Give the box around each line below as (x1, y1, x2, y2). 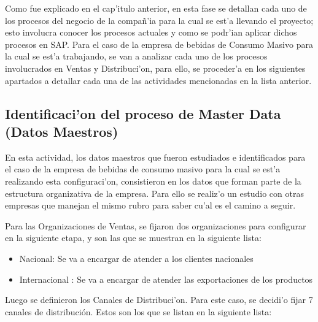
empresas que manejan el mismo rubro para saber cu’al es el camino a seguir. (5, 199, 296, 212)
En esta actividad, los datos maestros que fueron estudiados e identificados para (5, 150, 306, 163)
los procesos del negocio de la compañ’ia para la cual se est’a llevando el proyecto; (5, 13, 314, 26)
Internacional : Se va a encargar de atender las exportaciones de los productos (19, 272, 313, 285)
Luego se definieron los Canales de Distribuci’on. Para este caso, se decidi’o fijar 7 (5, 293, 313, 306)
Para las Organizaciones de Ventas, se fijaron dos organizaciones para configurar (5, 219, 306, 232)
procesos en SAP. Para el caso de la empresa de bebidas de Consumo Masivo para (5, 37, 313, 50)
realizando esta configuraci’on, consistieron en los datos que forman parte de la (5, 174, 301, 187)
